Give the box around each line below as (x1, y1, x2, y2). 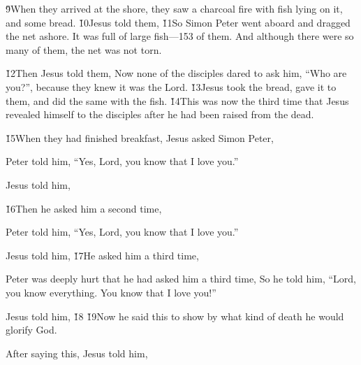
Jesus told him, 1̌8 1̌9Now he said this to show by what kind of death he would (6, 308, 344, 323)
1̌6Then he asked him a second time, (6, 201, 162, 215)
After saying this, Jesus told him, (6, 345, 148, 360)
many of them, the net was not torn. (6, 42, 162, 57)
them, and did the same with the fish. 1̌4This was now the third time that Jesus (6, 93, 349, 108)
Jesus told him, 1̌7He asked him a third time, (6, 248, 199, 262)
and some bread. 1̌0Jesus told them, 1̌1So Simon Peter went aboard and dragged (6, 15, 351, 29)
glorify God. (6, 322, 57, 337)
